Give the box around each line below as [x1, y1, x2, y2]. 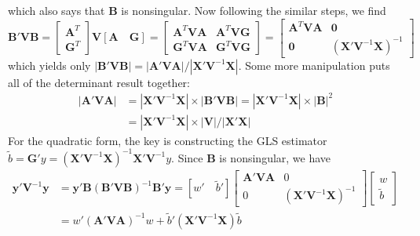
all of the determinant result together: [8, 74, 190, 90]
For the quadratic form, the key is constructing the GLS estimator [8, 132, 327, 148]
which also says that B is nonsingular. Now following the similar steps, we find [8, 2, 386, 18]
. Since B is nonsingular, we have [171, 149, 331, 165]
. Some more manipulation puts [238, 56, 390, 73]
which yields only [8, 56, 91, 73]
